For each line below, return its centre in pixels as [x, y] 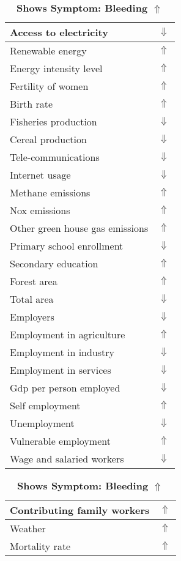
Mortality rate [40, 546]
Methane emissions [50, 192]
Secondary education [54, 263]
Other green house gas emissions [79, 228]
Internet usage [40, 175]
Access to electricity [59, 32]
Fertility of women [49, 86]
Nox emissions [40, 210]
